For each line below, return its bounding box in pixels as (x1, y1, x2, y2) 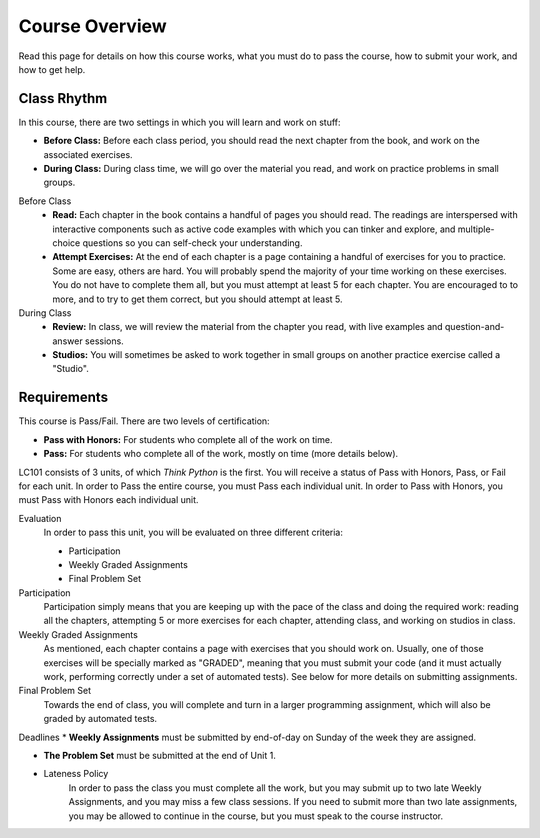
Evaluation (18, 512, 62, 524)
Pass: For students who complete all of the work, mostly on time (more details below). (43, 448, 399, 460)
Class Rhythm (18, 90, 108, 107)
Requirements (18, 389, 109, 406)
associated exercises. (43, 148, 134, 160)
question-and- (445, 321, 505, 333)
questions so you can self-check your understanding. (82, 236, 303, 249)
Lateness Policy (43, 768, 109, 780)
